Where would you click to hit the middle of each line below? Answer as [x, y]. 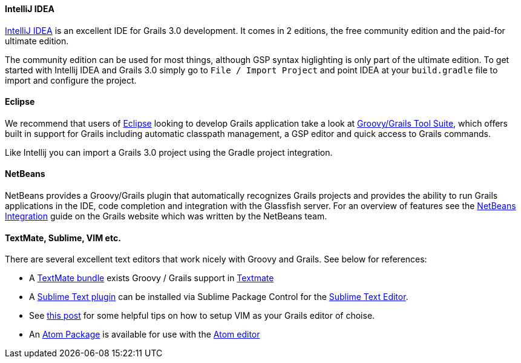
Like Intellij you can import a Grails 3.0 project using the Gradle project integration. [169, 152]
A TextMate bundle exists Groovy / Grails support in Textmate [152, 278]
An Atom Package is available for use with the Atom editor [145, 335]
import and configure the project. [71, 80]
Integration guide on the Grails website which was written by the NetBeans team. [166, 216]
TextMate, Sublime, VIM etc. [63, 238]
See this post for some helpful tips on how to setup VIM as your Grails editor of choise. [202, 316]
